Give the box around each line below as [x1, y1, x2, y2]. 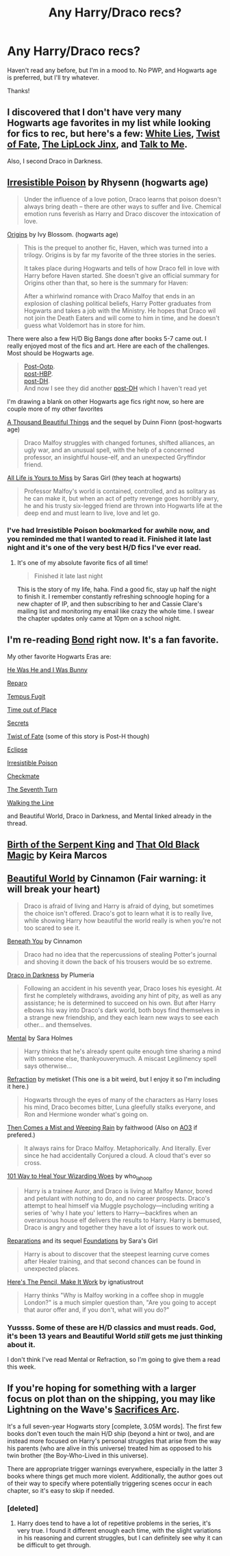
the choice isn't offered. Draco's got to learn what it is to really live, [23, 909, 214, 917]
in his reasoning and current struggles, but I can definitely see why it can [16, 1534, 223, 1542]
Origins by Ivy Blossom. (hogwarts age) [7, 230, 118, 238]
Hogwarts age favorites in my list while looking [7, 117, 211, 129]
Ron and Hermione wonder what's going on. [23, 1110, 149, 1118]
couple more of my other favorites [7, 405, 103, 413]
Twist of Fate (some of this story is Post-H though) [7, 732, 150, 740]
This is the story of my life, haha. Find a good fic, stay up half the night [16, 585, 217, 593]
